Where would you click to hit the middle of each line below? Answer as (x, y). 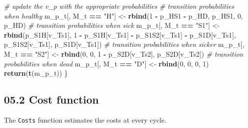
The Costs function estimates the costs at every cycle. (85, 119)
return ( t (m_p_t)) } (36, 73)
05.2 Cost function (51, 99)
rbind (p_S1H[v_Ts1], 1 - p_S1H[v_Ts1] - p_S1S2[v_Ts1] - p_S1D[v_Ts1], (120, 34)
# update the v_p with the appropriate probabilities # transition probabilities (119, 6)
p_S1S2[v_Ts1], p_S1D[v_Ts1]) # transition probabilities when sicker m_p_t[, (124, 44)
